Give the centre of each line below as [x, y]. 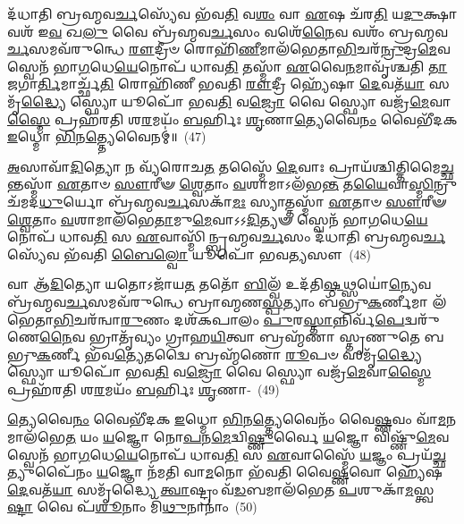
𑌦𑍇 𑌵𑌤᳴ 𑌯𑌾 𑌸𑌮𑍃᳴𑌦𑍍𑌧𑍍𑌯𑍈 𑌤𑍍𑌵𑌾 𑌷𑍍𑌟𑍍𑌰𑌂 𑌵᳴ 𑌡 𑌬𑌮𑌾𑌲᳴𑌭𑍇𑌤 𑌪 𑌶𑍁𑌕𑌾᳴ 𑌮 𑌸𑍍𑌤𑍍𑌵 [221, 489]
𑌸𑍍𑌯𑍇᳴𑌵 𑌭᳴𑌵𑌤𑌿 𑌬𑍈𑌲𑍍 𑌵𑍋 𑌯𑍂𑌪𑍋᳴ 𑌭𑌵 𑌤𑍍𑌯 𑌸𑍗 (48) [190, 254]
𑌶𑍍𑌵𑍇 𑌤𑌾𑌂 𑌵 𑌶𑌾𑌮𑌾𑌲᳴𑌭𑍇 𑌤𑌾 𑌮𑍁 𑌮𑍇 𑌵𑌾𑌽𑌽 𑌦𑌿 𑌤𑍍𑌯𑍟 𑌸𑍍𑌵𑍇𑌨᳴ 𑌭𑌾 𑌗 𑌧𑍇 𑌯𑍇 [218, 219]
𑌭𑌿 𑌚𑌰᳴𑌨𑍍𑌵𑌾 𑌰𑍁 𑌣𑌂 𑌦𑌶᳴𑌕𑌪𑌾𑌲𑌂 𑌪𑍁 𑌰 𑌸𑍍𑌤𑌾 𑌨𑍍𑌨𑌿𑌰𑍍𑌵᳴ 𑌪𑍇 [229, 319]
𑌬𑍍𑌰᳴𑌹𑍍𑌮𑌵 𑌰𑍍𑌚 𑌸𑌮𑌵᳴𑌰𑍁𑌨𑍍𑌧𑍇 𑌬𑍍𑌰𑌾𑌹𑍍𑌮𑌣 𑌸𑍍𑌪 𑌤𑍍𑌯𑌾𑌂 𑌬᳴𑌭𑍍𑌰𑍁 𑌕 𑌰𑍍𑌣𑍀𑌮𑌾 [218, 301]
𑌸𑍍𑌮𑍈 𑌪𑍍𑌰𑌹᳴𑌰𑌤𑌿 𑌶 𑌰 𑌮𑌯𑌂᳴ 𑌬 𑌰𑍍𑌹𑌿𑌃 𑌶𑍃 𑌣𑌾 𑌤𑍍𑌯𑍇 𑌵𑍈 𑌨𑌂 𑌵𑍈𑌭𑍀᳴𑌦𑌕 [232, 118]
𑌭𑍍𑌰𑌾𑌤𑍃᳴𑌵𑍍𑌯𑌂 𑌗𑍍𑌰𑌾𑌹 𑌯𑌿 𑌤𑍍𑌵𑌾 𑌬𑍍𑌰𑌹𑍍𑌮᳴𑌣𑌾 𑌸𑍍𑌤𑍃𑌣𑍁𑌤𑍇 [254, 337]
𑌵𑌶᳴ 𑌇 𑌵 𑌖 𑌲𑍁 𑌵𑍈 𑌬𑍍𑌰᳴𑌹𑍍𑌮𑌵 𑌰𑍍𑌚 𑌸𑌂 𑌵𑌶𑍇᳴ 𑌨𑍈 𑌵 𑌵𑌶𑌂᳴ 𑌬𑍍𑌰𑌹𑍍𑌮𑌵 [228, 31]
